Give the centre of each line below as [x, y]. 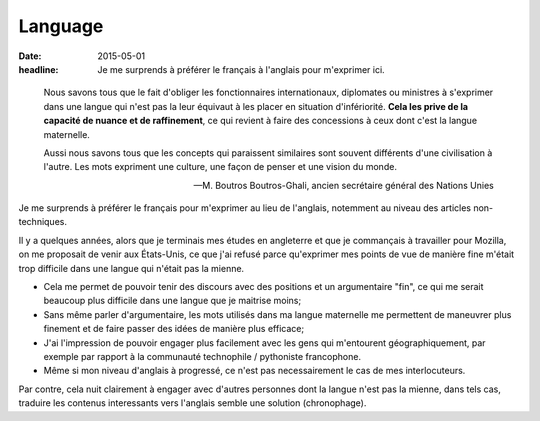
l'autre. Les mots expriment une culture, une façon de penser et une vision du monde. [220, 167]
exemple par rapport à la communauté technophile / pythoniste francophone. [202, 356]
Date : [30, 56]
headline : [38, 69]
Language [61, 26]
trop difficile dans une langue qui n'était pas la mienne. [131, 268]
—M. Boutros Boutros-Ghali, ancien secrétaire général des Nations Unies [343, 185]
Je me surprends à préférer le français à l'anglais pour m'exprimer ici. [241, 69]
